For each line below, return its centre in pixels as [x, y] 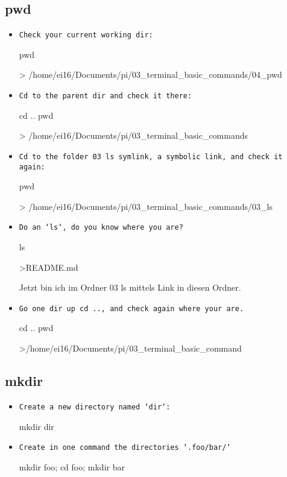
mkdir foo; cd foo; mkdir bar [72, 466]
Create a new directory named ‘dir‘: [95, 407]
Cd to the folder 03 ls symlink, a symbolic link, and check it [151, 156]
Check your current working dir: [86, 35]
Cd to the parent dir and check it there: [106, 96]
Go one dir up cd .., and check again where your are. [131, 308]
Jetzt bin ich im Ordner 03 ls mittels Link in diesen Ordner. [130, 287]
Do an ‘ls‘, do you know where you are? [101, 228]
